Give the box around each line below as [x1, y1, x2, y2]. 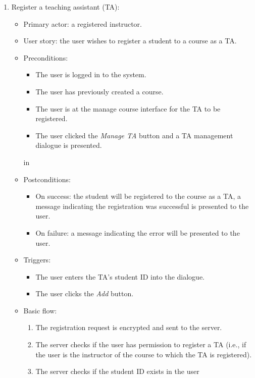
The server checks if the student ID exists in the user [35, 366, 199, 376]
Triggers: [23, 254, 51, 265]
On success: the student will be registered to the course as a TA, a [35, 191, 241, 201]
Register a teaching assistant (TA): [11, 2, 120, 12]
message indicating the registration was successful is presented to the [35, 200, 249, 211]
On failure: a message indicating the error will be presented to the [35, 227, 240, 238]
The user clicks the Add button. [35, 288, 134, 299]
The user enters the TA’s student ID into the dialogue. [35, 271, 205, 282]
